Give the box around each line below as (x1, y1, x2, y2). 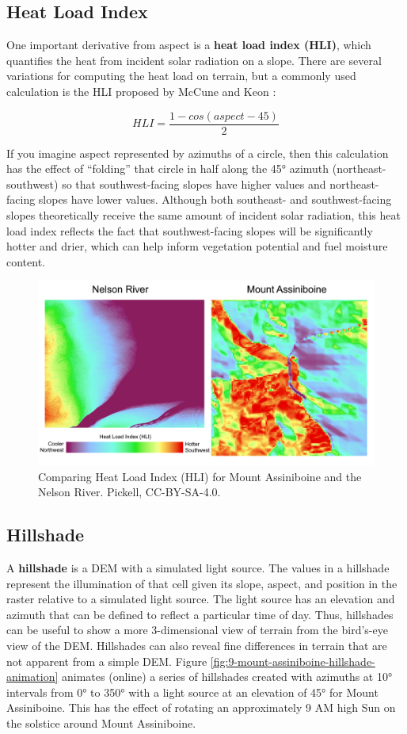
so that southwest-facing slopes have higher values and (62, 175, 326, 192)
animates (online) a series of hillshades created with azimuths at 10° (62, 668, 393, 685)
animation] (6, 668, 59, 685)
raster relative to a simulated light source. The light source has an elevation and (6, 591, 395, 607)
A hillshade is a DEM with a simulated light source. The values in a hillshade (6, 560, 390, 576)
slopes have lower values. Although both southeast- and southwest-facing (38, 191, 392, 208)
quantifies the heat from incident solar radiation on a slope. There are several (6, 52, 382, 68)
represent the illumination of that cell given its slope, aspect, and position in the (6, 575, 397, 591)
